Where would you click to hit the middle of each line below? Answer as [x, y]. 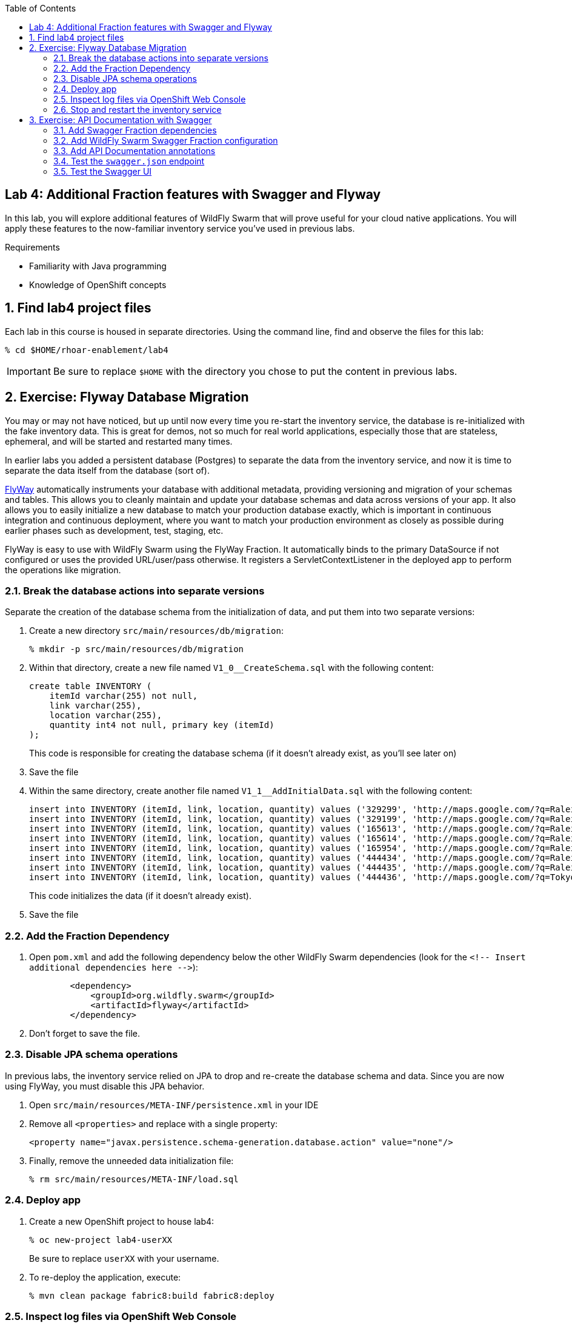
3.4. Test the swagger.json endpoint [129, 161]
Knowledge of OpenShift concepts [98, 284]
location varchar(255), [106, 715]
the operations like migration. [63, 570]
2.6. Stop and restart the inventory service [138, 109]
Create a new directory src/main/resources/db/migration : [156, 631]
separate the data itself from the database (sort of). [107, 470]
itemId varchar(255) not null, [124, 696]
